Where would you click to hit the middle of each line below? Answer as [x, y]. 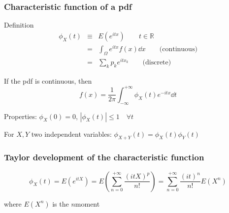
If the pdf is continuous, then [48, 80]
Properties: [20, 116]
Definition [19, 25]
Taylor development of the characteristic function [104, 157]
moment [87, 203]
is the [61, 203]
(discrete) [157, 62]
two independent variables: [71, 134]
